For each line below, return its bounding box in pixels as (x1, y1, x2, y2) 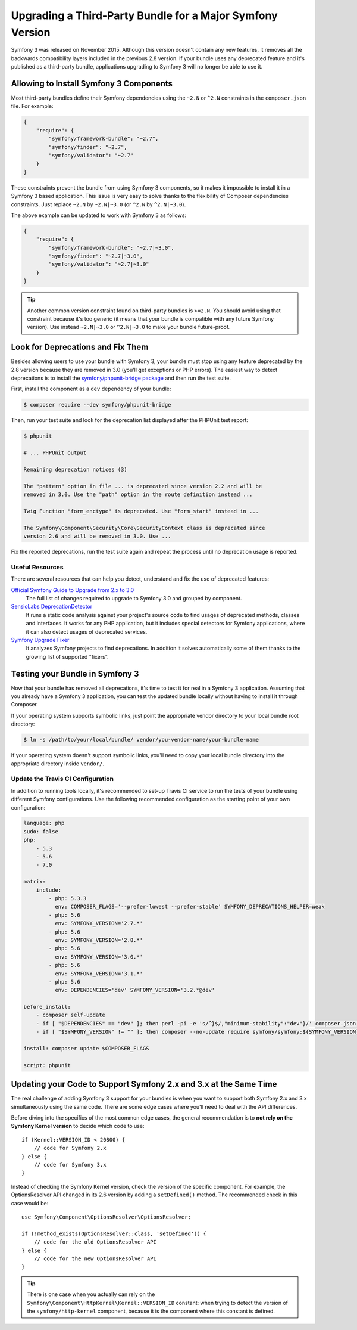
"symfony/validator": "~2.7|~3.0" (48, 261, 149, 268)
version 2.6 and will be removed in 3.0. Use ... (23, 533, 171, 540)
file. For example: (11, 103, 54, 110)
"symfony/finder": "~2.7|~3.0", (48, 253, 143, 259)
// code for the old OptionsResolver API (33, 1239, 157, 1245)
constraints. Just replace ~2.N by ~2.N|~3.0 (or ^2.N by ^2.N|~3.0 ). (11, 200, 186, 208)
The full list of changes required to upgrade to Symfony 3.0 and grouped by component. (26, 595, 242, 602)
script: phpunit (23, 1062, 71, 1068)
